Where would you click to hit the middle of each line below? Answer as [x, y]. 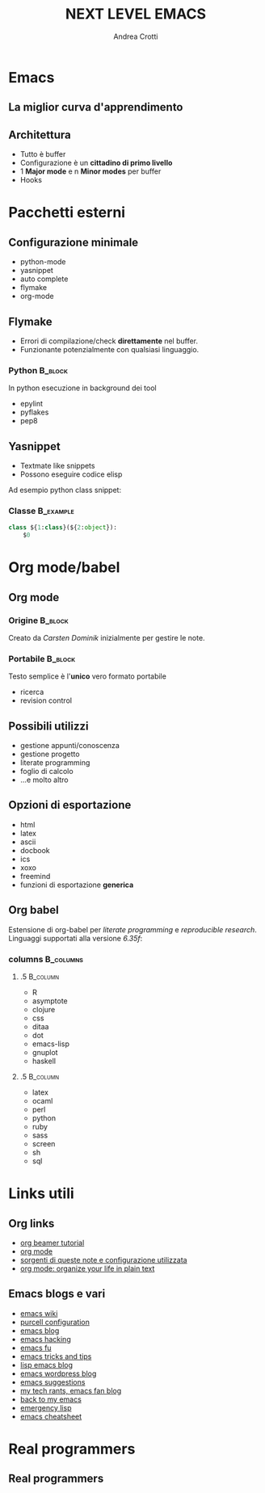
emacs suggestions [53, 1382]
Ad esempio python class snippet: [65, 490]
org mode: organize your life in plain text [87, 1268]
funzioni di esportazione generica [77, 885]
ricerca [32, 692]
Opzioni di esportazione [70, 805]
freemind [35, 876]
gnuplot [45, 1053]
